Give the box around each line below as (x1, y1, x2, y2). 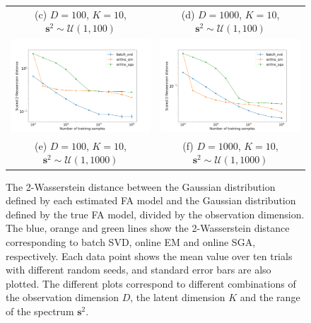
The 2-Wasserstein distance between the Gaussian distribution (6, 179, 276, 194)
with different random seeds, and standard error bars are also (6, 262, 271, 277)
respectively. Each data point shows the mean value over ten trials (6, 248, 293, 263)
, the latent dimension (130, 290, 225, 305)
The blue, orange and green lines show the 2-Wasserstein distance (6, 221, 290, 235)
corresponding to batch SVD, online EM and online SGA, (6, 234, 256, 249)
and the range (240, 290, 300, 305)
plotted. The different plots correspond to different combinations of (6, 276, 296, 290)
